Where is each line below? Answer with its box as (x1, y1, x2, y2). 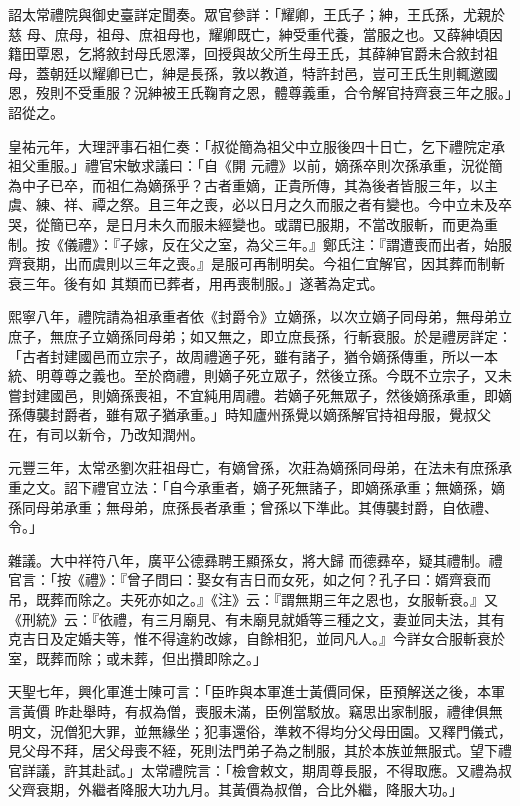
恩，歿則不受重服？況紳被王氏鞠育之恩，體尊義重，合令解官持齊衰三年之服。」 (8, 82, 512, 103)
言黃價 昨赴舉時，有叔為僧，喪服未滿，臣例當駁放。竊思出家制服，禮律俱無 (8, 701, 503, 721)
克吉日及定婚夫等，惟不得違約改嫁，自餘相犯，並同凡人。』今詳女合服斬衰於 (8, 628, 505, 649)
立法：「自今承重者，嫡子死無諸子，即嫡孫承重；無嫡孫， (119, 477, 491, 498)
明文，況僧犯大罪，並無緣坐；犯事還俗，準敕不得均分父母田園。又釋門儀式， (8, 720, 512, 741)
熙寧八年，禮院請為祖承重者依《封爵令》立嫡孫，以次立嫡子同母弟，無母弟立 (8, 306, 512, 327)
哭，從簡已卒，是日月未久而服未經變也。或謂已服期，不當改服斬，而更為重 (8, 213, 498, 234)
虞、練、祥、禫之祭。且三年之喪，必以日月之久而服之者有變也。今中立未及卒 (8, 194, 512, 215)
